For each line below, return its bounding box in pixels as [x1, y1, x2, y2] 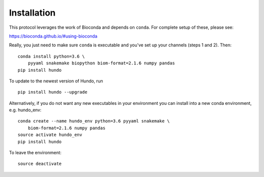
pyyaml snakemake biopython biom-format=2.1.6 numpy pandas [27, 60, 176, 66]
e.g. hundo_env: [9, 107, 42, 113]
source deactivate [18, 161, 62, 167]
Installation [9, 7, 56, 18]
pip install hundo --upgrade [18, 89, 88, 95]
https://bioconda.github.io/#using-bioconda [9, 33, 98, 39]
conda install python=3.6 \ [18, 54, 85, 59]
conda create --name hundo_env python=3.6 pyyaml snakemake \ [18, 118, 170, 124]
